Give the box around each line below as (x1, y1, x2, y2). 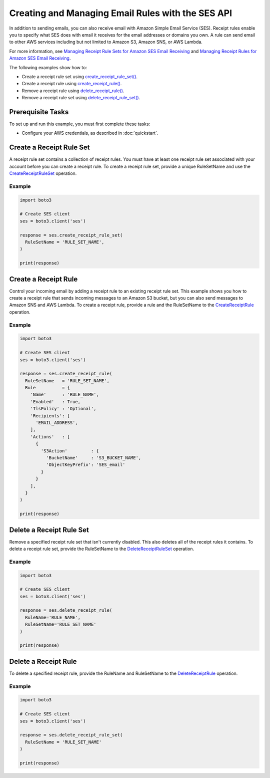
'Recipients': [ (30, 413, 70, 418)
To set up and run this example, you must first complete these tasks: (9, 121, 150, 127)
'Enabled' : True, (30, 399, 81, 404)
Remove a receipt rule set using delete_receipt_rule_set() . (21, 95, 140, 101)
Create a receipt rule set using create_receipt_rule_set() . (21, 73, 137, 80)
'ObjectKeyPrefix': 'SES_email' (45, 462, 125, 468)
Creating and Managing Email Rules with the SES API (9, 8, 232, 19)
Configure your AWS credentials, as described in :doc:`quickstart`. (21, 130, 158, 136)
